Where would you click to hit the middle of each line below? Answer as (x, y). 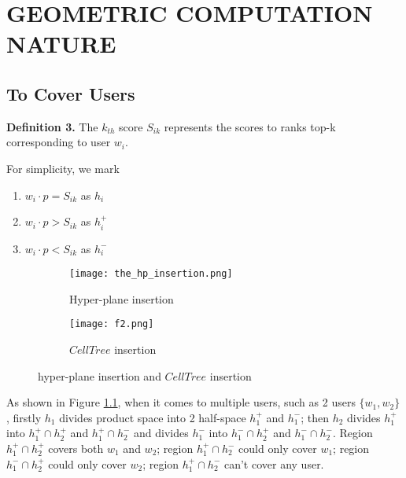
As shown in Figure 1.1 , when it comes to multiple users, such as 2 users (181, 402)
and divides (161, 433)
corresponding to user (59, 142)
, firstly (24, 417)
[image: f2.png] (112, 324)
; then (315, 417)
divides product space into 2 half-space (153, 417)
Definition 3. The (52, 126)
